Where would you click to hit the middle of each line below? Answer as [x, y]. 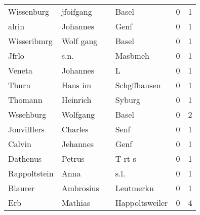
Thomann [25, 100]
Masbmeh [132, 56]
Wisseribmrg [30, 41]
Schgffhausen [138, 85]
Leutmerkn [134, 188]
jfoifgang [77, 11]
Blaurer [22, 188]
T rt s [126, 158]
